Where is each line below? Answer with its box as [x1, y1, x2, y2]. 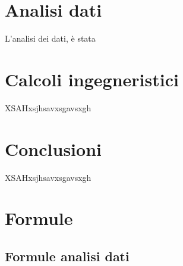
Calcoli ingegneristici [5, 67, 179, 91]
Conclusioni [5, 136, 102, 161]
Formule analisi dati [5, 246, 130, 265]
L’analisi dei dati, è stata [5, 32, 96, 45]
